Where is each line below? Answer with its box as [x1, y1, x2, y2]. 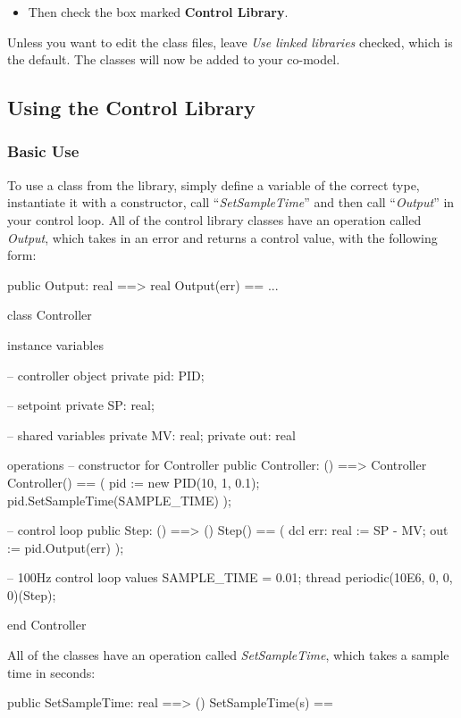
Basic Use [7, 140, 80, 163]
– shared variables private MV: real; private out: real [7, 425, 296, 444]
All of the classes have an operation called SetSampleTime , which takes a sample [7, 646, 449, 664]
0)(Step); [7, 585, 56, 604]
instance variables [7, 335, 104, 354]
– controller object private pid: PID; [7, 365, 205, 384]
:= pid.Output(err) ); [7, 538, 124, 556]
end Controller [7, 615, 87, 634]
